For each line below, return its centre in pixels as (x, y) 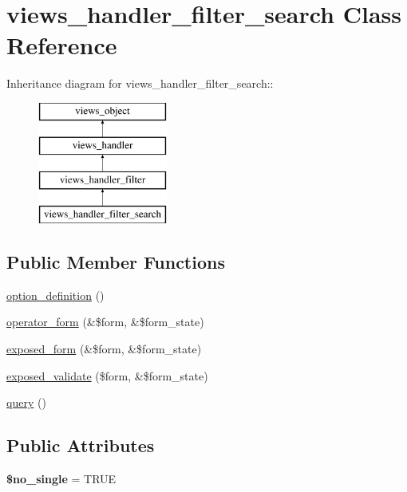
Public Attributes (81, 445)
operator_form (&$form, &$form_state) (105, 322)
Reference (62, 45)
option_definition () (55, 295)
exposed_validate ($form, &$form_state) (107, 375)
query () (26, 402)
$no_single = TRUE (61, 479)
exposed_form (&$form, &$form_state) (104, 349)
